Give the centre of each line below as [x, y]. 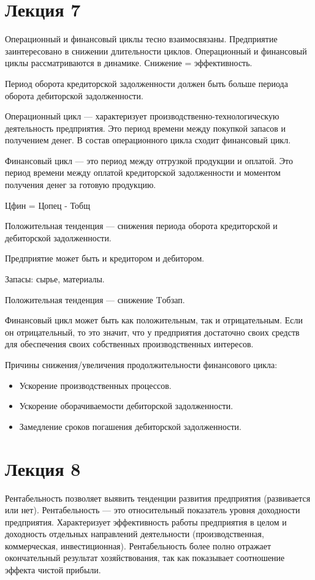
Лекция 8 [43, 468]
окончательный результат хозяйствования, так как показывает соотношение [145, 558]
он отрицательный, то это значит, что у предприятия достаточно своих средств [152, 332]
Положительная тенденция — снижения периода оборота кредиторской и [141, 226]
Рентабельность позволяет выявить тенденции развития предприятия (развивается [158, 498]
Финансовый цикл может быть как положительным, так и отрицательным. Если [154, 320]
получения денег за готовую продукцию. [81, 185]
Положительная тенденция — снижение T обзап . [95, 299]
